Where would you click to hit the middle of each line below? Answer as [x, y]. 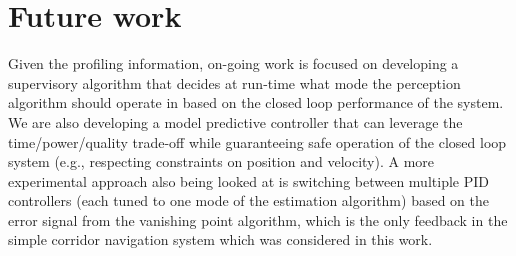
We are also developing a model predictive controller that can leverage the [235, 121]
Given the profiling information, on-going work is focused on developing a [233, 63]
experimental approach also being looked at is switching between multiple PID [248, 180]
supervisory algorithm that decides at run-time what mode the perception [234, 82]
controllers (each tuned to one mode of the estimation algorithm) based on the [248, 200]
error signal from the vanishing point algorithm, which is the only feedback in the [258, 219]
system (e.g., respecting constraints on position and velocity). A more [221, 161]
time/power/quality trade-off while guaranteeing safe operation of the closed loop [257, 141]
